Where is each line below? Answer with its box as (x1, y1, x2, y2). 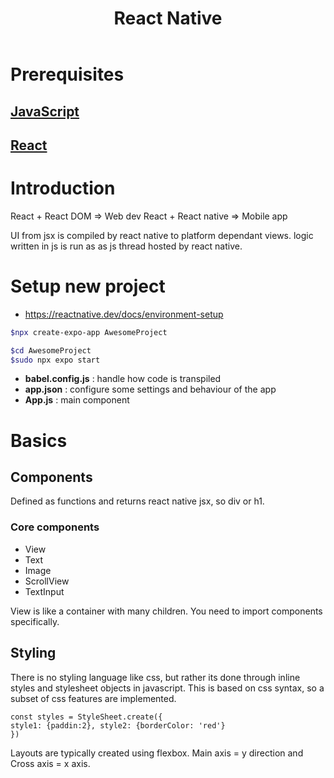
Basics (10, 429, 68, 452)
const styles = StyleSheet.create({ (10, 712, 163, 722)
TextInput (24, 585, 65, 597)
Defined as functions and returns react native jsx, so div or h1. (10, 495, 265, 507)
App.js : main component (24, 394, 130, 406)
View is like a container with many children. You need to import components (10, 605, 323, 617)
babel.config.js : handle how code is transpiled (24, 373, 222, 385)
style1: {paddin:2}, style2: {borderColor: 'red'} (10, 720, 226, 731)
